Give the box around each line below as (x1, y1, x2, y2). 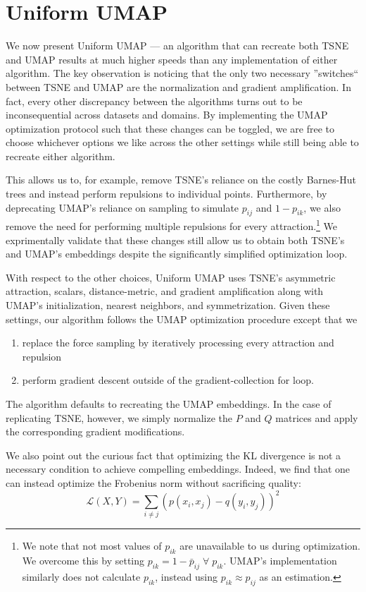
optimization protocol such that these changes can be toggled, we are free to (6, 121, 334, 135)
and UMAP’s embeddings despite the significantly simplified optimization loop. (6, 246, 348, 261)
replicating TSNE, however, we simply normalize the (6, 410, 232, 425)
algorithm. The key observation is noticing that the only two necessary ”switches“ (6, 66, 359, 80)
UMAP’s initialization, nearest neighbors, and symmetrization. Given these (6, 298, 330, 313)
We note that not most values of (22, 538, 162, 553)
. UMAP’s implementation (223, 553, 337, 568)
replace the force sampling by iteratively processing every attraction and (22, 335, 334, 350)
